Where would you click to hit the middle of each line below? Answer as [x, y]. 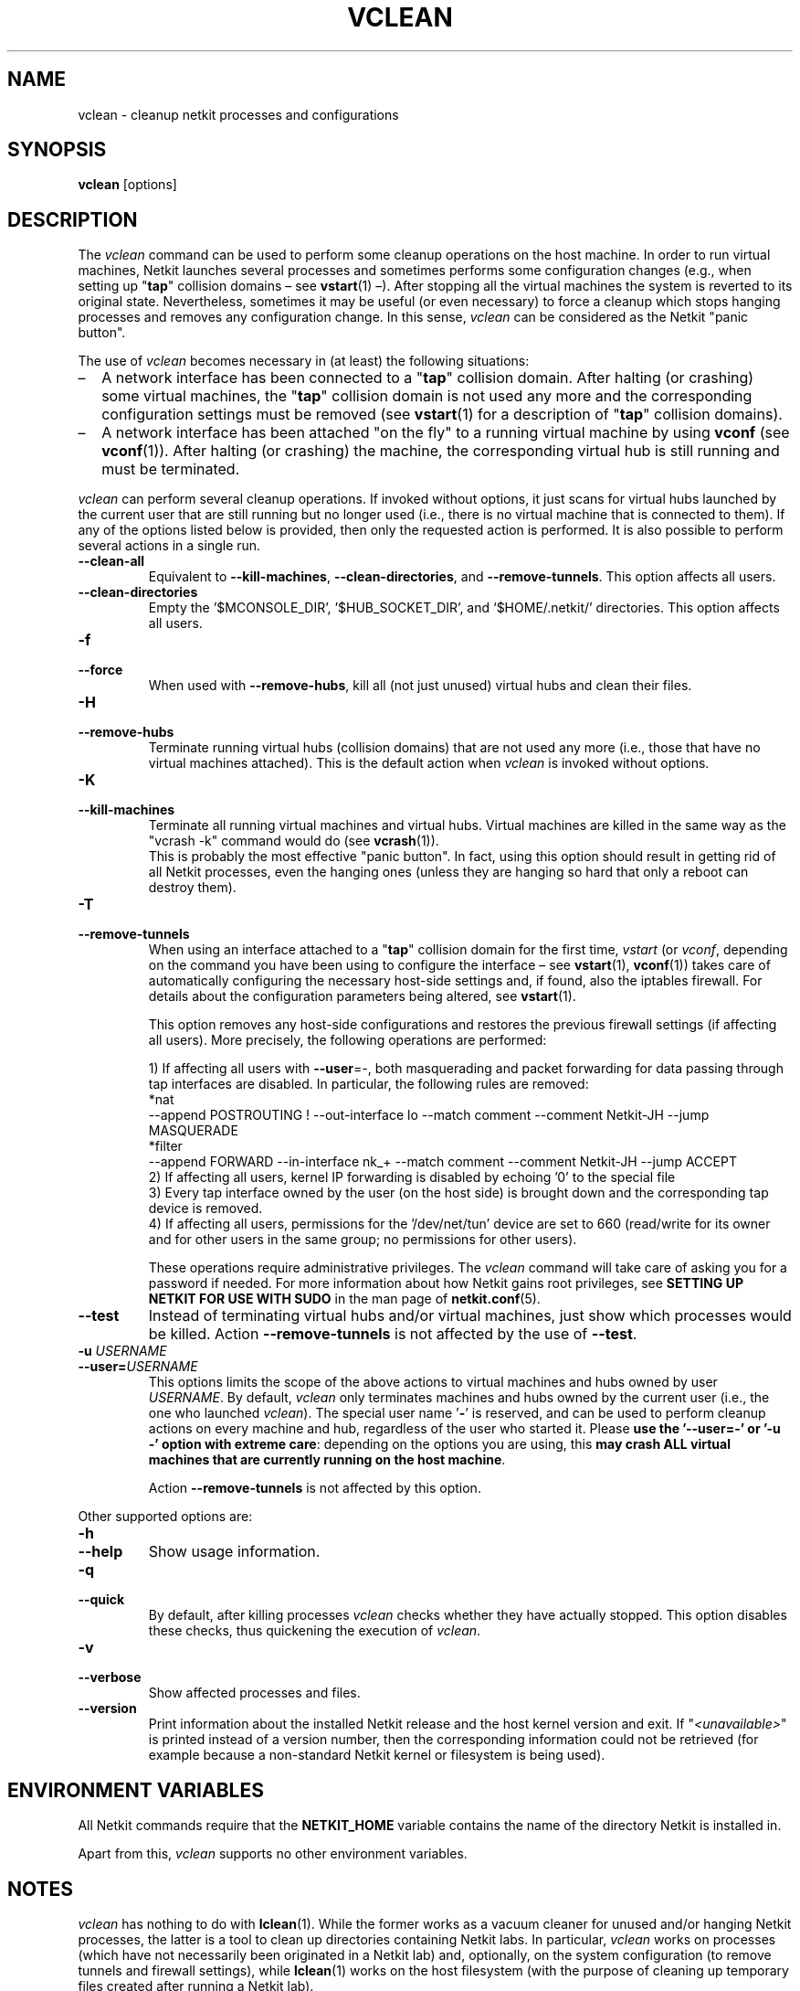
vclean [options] [127, 185]
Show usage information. [234, 1552]
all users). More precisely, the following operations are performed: [347, 1040]
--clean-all [111, 561]
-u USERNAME [122, 1351]
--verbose [110, 1677]
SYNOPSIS [57, 150]
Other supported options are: [165, 1517]
